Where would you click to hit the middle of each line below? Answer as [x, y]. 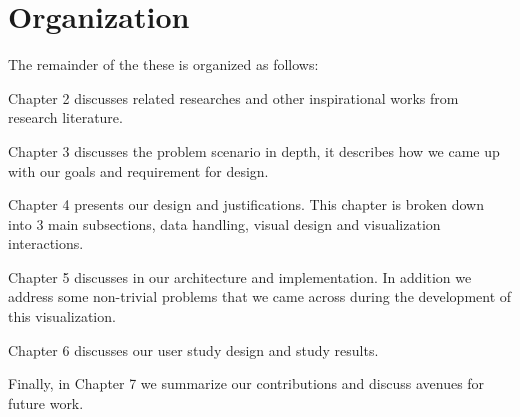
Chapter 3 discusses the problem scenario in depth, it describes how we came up [254, 150]
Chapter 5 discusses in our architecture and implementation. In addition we [240, 276]
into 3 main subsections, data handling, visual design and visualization [224, 223]
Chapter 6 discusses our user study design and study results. [193, 349]
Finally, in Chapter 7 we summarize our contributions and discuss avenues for [246, 383]
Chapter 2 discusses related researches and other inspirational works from [233, 97]
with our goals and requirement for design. [138, 170]
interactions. [46, 243]
